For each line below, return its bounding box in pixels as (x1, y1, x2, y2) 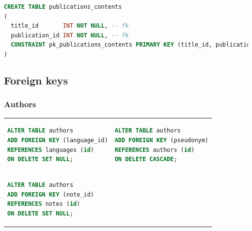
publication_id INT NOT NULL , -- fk (11, 32, 129, 39)
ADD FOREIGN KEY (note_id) (7, 191, 94, 198)
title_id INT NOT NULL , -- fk (11, 22, 129, 30)
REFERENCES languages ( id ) (7, 146, 94, 153)
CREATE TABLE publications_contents (4, 3, 122, 10)
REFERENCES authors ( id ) (114, 146, 195, 153)
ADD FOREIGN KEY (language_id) (7, 136, 108, 144)
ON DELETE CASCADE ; (114, 156, 177, 163)
